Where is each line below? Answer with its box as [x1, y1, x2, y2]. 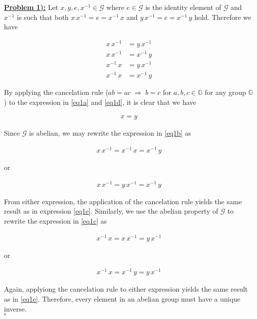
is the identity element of [145, 2, 221, 12]
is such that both [16, 11, 69, 22]
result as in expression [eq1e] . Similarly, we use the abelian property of [4, 206, 218, 216]
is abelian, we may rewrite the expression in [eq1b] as [29, 128, 192, 138]
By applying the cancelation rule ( [4, 87, 108, 97]
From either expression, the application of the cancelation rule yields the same [4, 196, 242, 206]
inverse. [4, 303, 27, 314]
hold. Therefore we [194, 11, 252, 22]
